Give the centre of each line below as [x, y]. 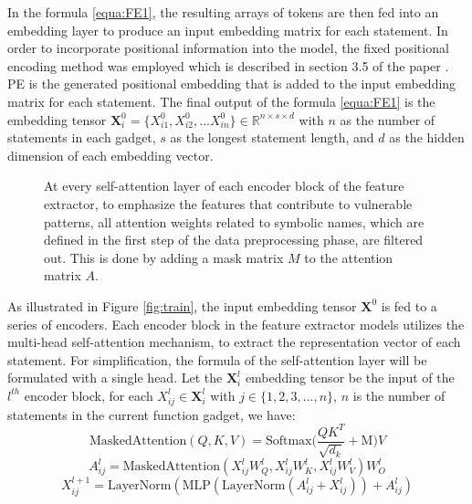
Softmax [288, 441]
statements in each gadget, [82, 137]
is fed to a [409, 305]
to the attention [349, 257]
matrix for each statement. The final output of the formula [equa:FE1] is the [221, 101]
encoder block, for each [89, 395]
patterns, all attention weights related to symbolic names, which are [234, 221]
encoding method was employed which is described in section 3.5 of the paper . [228, 65]
